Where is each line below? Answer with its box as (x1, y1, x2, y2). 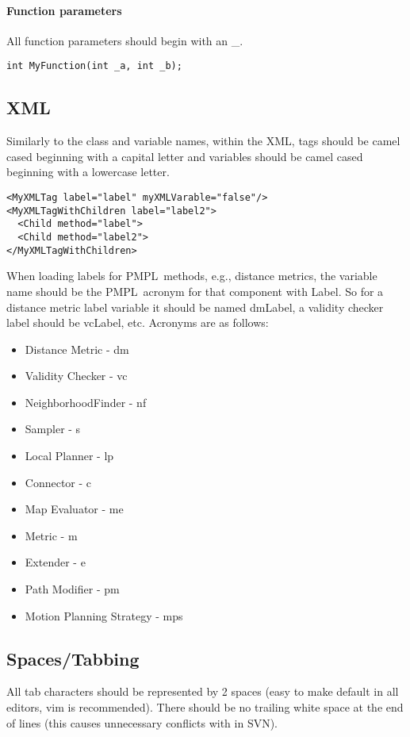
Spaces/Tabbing (6, 646, 140, 670)
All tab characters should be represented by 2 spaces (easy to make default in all (6, 683, 399, 700)
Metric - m (25, 527, 78, 543)
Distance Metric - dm (25, 340, 129, 357)
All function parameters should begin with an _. (6, 32, 243, 48)
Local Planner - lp (25, 447, 114, 464)
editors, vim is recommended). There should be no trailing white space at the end (6, 699, 404, 716)
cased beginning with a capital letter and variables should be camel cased (6, 148, 363, 164)
